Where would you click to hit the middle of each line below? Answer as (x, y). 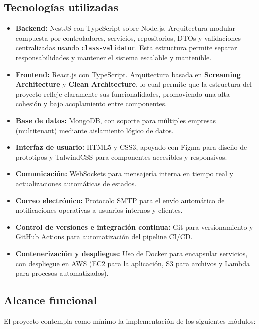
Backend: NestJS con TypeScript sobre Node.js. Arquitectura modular (126, 28)
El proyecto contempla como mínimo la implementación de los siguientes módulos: (130, 320)
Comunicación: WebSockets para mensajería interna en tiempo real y (124, 173)
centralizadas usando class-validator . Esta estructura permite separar (126, 48)
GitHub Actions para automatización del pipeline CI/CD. (104, 236)
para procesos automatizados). (62, 273)
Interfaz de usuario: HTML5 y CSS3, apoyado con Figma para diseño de (131, 147)
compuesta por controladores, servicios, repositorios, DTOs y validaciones (128, 38)
